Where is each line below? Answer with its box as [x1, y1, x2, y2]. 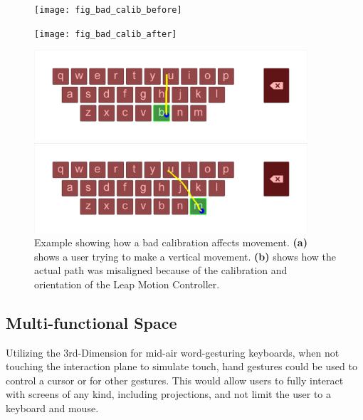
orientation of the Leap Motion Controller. [34, 276, 220, 291]
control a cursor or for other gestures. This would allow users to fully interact [6, 372, 344, 387]
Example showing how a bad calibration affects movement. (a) [34, 235, 307, 250]
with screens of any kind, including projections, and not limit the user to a [6, 387, 332, 401]
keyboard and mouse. [6, 401, 99, 416]
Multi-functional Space [6, 311, 177, 333]
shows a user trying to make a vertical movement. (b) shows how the [34, 248, 337, 263]
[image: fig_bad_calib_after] [34, 28, 177, 39]
